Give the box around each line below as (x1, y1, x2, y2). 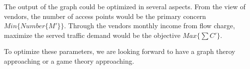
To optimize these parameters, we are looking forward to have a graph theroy (4, 46, 235, 56)
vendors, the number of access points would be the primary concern (4, 11, 206, 21)
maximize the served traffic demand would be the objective (4, 30, 181, 40)
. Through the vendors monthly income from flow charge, (64, 20, 235, 31)
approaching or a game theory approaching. (4, 55, 134, 66)
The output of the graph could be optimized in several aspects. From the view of (4, 1, 246, 11)
